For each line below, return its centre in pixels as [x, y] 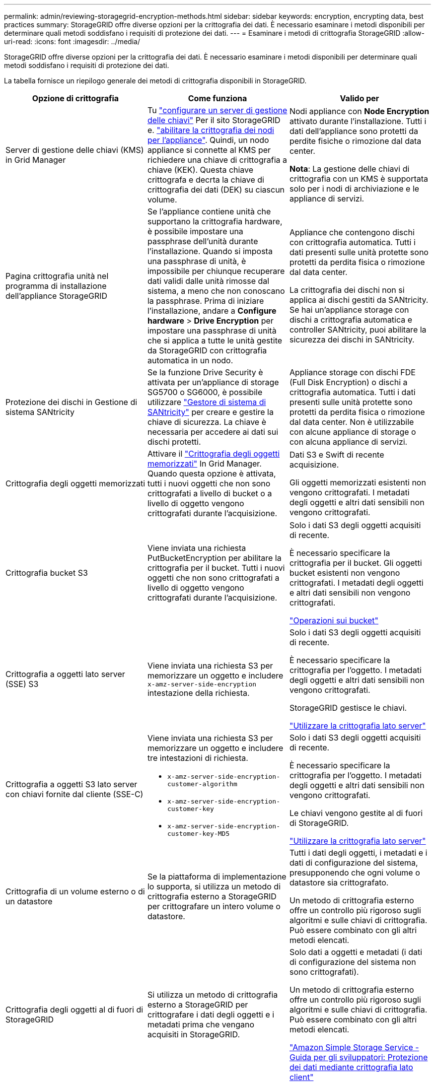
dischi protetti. [174, 442]
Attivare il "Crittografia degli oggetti [214, 454]
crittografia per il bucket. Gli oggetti [356, 563]
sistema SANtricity [40, 412]
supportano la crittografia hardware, [215, 221]
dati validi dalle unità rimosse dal [208, 281]
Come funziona [217, 98]
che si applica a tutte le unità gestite [215, 340]
